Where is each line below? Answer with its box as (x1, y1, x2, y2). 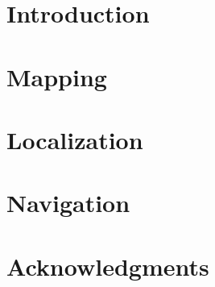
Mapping (6, 60, 107, 93)
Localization (6, 123, 143, 156)
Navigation (6, 186, 130, 219)
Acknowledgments (6, 249, 209, 282)
